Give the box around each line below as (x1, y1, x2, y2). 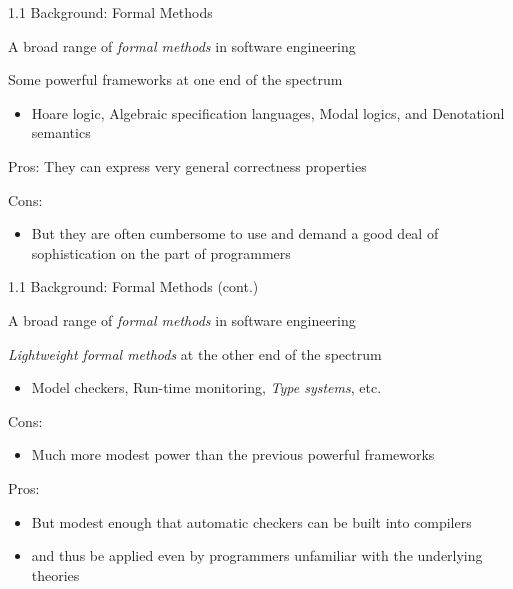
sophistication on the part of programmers (31, 242, 291, 263)
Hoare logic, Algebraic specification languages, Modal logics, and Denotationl (31, 102, 505, 123)
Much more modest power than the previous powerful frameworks (31, 444, 435, 465)
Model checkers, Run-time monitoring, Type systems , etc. (31, 377, 382, 398)
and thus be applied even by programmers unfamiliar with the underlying (31, 545, 483, 566)
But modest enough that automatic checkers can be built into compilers (31, 511, 472, 532)
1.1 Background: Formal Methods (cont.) (8, 276, 259, 297)
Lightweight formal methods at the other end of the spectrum (8, 343, 382, 364)
